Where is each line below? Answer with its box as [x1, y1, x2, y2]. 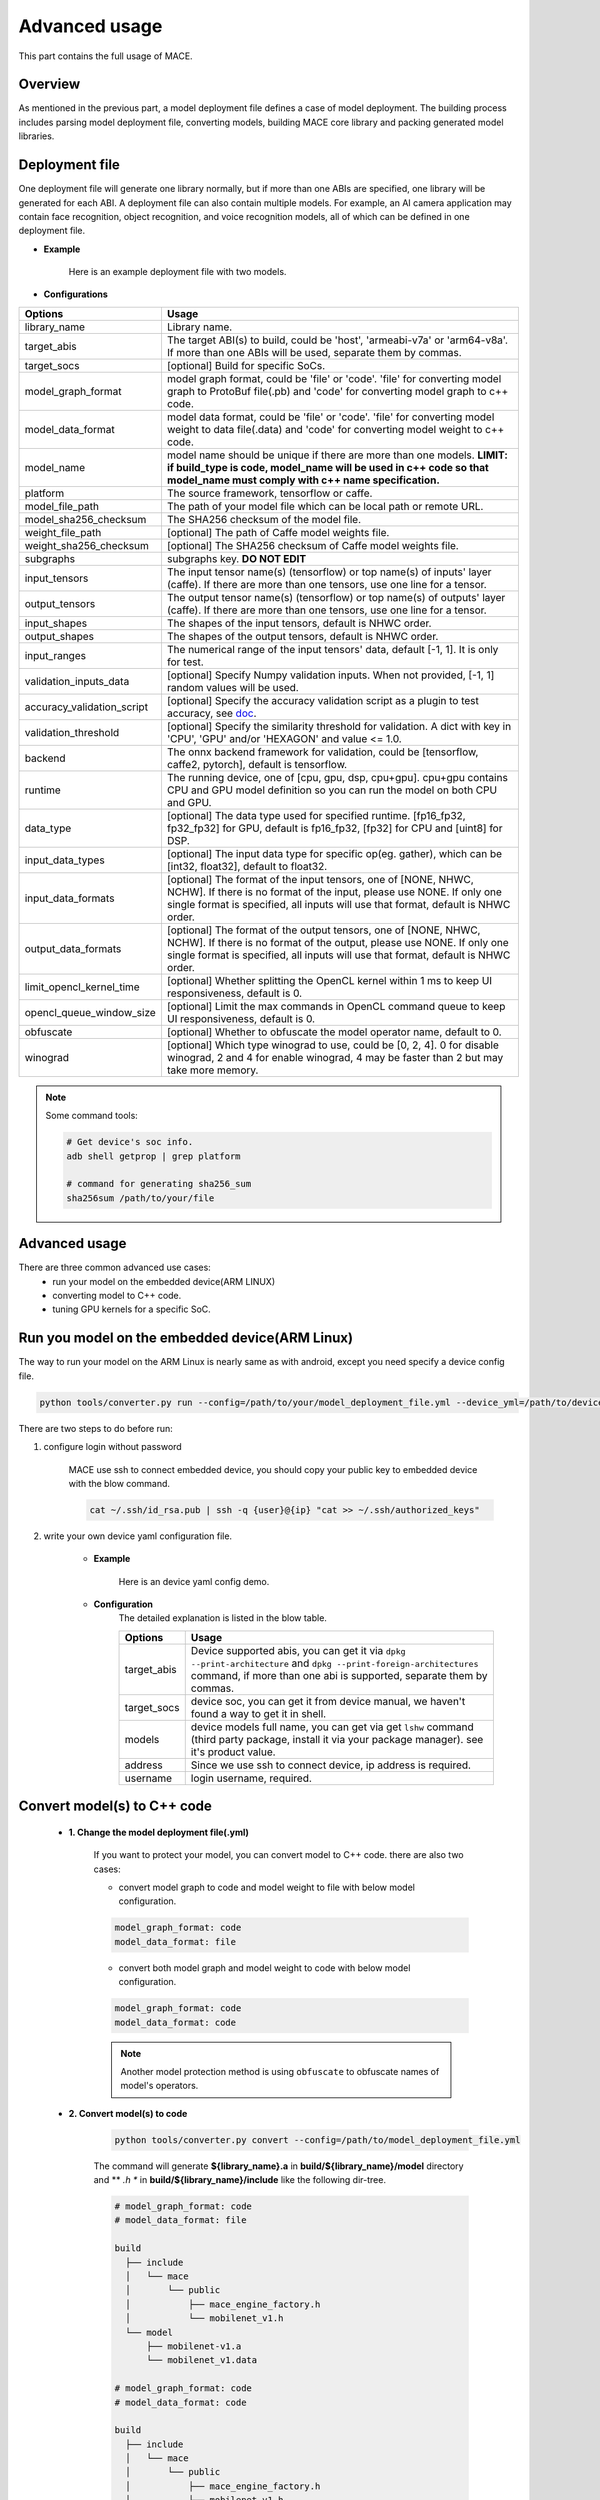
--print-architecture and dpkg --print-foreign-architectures [190, 1656, 479, 1670]
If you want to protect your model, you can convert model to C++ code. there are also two [93, 1849, 464, 1861]
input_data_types [24, 853, 105, 867]
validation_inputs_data [24, 674, 130, 688]
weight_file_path [24, 525, 102, 539]
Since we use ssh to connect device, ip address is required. [190, 1758, 472, 1772]
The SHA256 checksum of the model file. [166, 512, 362, 526]
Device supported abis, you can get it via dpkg [190, 1643, 406, 1657]
